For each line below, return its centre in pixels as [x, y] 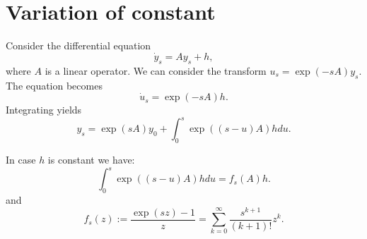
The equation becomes [54, 85]
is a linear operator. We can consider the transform [156, 70]
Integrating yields [44, 110]
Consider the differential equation [78, 45]
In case [21, 160]
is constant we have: [91, 160]
